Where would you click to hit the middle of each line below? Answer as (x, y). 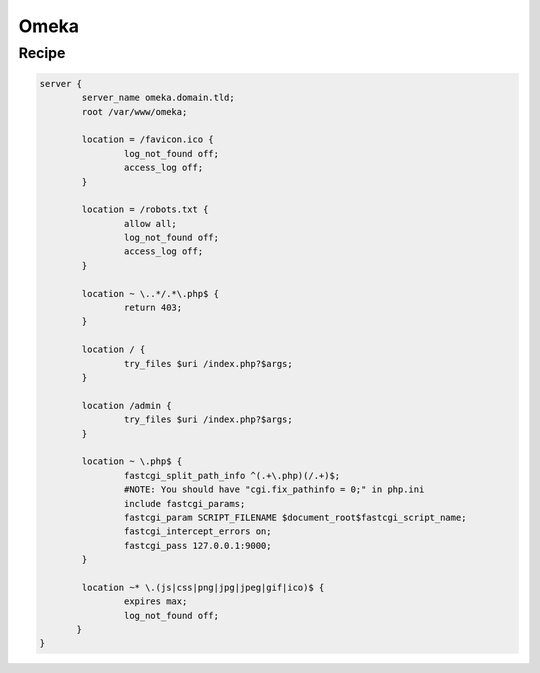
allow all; (150, 223)
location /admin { (126, 405)
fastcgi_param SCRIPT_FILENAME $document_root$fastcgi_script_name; (295, 517)
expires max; (155, 601)
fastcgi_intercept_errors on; (197, 531)
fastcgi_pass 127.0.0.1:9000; (197, 545)
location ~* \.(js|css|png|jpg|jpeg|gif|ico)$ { (203, 587)
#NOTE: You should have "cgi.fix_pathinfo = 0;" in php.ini (274, 489)
